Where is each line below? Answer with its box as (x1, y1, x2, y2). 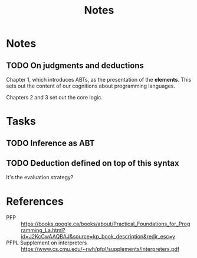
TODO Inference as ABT (6, 138, 96, 148)
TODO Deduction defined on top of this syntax (6, 158, 179, 168)
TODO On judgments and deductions (6, 60, 145, 70)
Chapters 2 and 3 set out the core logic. (6, 94, 103, 101)
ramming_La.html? (21, 227, 66, 234)
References (6, 195, 64, 208)
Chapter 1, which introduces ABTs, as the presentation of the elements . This (6, 76, 192, 83)
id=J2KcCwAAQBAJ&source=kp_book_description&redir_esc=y (21, 233, 176, 240)
